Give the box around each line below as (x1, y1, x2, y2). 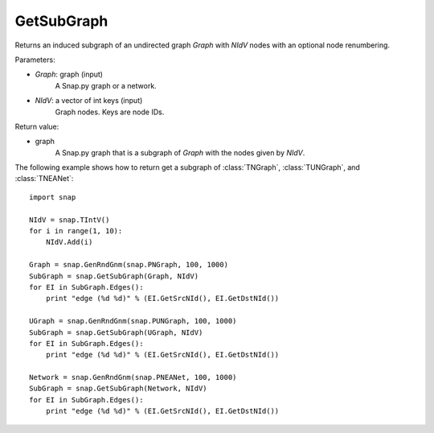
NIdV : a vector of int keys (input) (35, 96, 143, 105)
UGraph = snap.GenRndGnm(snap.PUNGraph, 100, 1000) (29, 316, 237, 326)
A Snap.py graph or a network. (55, 80, 157, 90)
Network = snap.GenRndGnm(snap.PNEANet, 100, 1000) (29, 373, 237, 382)
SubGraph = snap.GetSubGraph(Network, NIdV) (29, 384, 208, 394)
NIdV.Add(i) (45, 237, 93, 247)
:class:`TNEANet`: (14, 174, 74, 184)
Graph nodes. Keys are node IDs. (55, 107, 165, 117)
